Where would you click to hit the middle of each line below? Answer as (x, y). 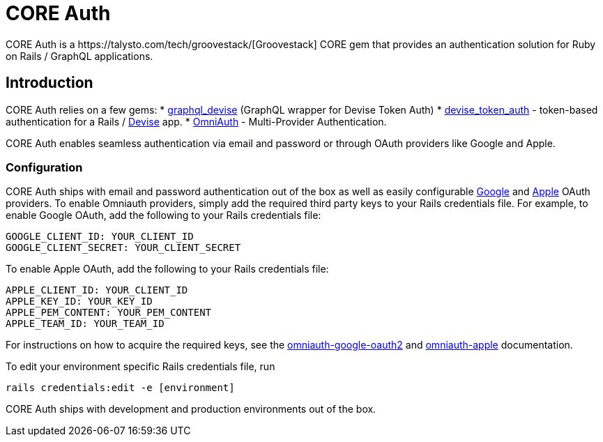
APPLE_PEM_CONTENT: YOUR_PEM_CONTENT (109, 313)
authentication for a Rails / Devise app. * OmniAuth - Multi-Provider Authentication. (196, 121)
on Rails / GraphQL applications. (79, 56)
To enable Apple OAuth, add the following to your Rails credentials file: (167, 269)
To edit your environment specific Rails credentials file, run (140, 367)
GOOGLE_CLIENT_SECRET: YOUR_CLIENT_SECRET (123, 248)
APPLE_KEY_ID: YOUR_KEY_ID (79, 302)
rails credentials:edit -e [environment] (120, 388)
